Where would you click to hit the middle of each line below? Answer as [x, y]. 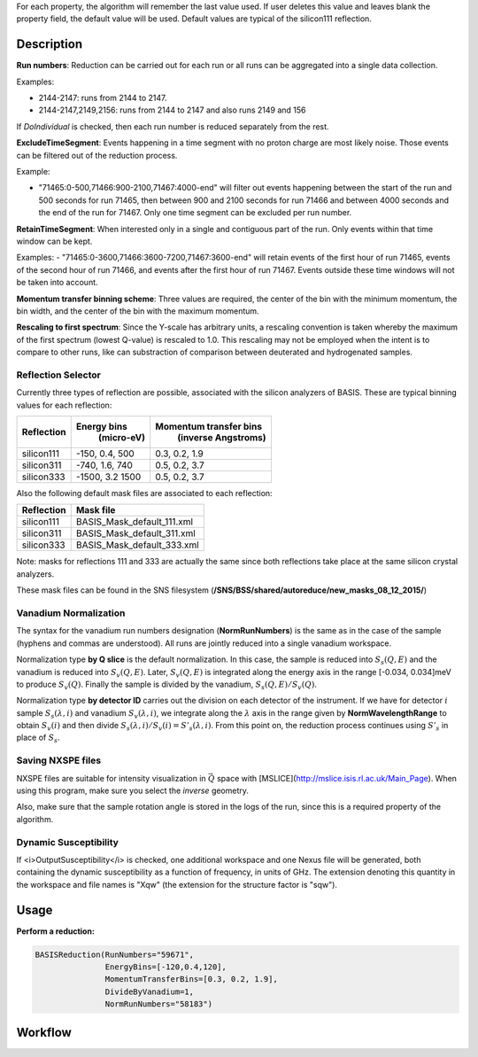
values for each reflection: [64, 405]
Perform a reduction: [55, 931]
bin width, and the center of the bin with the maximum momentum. [138, 311]
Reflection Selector [58, 375]
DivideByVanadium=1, [150, 991]
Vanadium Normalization [71, 613]
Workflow [44, 1032]
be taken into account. [57, 283]
